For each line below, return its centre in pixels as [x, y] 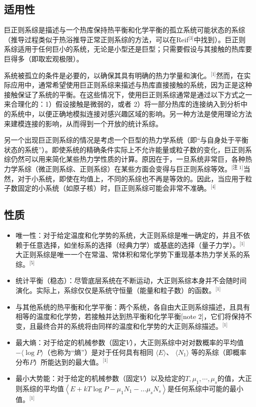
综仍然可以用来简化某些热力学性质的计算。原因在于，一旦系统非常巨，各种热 [128, 159]
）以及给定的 [164, 378]
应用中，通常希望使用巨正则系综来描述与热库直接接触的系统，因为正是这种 [131, 85]
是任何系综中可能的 [199, 388]
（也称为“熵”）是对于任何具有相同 [98, 352]
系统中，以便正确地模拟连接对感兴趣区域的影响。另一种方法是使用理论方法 [131, 113]
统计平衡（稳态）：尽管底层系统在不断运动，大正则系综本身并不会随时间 [131, 280]
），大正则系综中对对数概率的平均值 [187, 342]
